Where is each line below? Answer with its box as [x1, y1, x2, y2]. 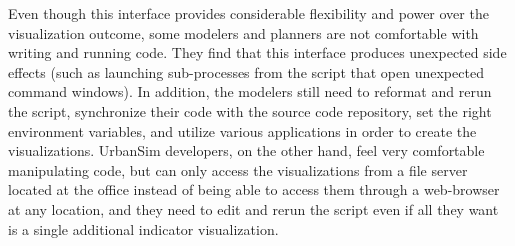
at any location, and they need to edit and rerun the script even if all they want [8, 198, 499, 219]
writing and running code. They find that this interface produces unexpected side [8, 42, 507, 63]
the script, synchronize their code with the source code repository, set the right [8, 100, 492, 121]
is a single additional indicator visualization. [8, 218, 279, 239]
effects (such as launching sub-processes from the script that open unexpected [8, 61, 484, 82]
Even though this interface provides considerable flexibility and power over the [8, 3, 489, 23]
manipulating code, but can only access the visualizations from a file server [8, 159, 468, 180]
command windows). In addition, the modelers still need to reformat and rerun [8, 81, 492, 102]
